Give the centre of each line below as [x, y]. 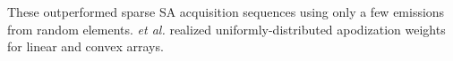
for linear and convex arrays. [85, 46]
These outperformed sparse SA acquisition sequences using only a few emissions [226, 11]
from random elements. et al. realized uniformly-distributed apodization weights [226, 29]
